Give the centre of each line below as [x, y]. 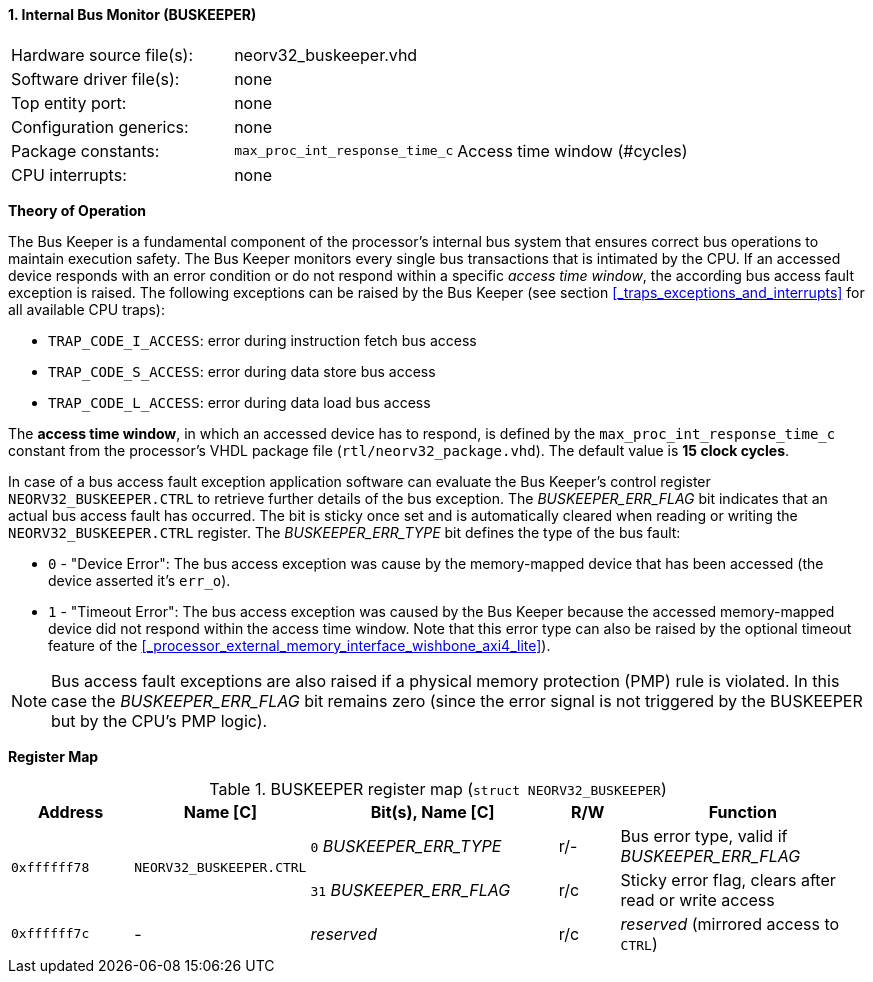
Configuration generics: [100, 126]
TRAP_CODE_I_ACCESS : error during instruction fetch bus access [262, 340]
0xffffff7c [50, 934]
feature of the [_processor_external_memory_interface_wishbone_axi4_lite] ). [299, 645]
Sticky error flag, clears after [728, 879]
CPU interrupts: [69, 174]
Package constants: [85, 150]
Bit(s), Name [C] [432, 811]
